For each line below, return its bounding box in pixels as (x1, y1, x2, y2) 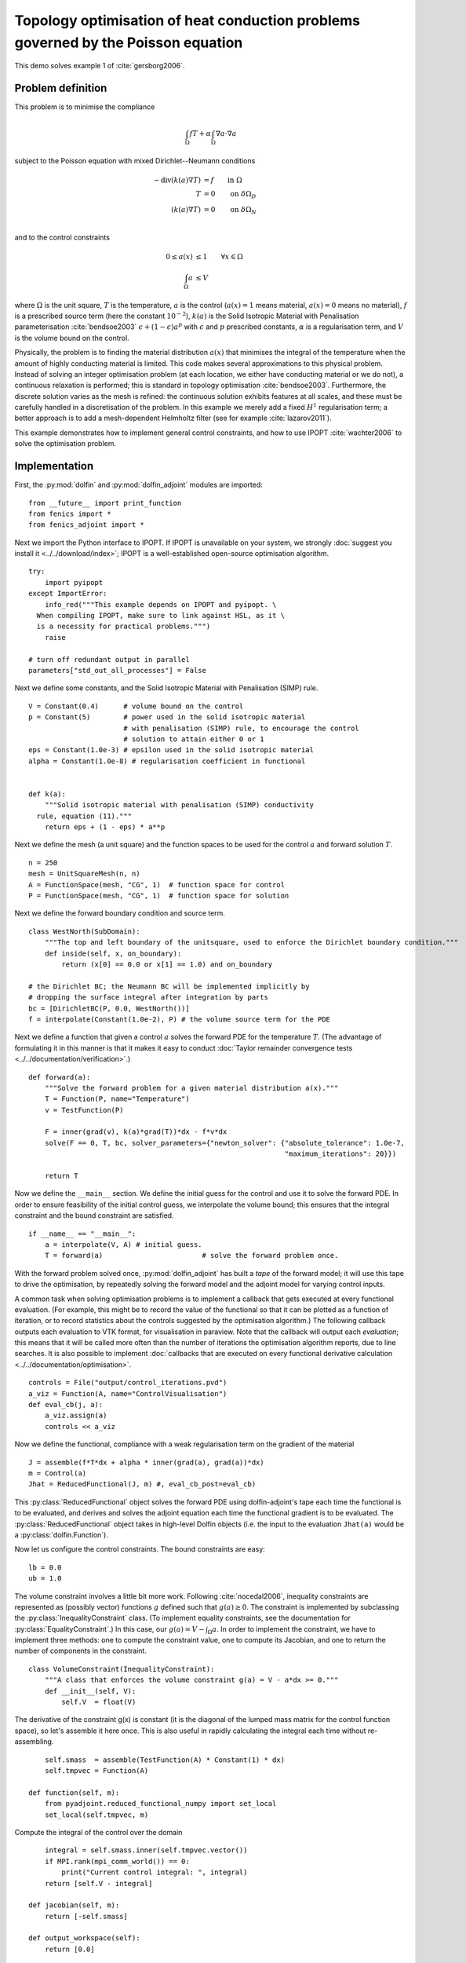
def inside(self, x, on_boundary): (44, 949, 182, 958)
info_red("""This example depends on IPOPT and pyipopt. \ (44, 600, 277, 609)
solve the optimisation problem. (14, 439, 117, 448)
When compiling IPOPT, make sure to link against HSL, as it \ (36, 611, 286, 620)
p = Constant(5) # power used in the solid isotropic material (28, 713, 306, 722)
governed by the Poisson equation (14, 34, 243, 51)
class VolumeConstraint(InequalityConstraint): (28, 1665, 215, 1673)
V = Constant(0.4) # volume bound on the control (28, 701, 244, 711)
